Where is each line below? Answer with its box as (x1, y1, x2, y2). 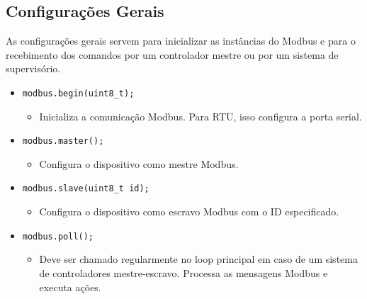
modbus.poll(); (22, 231, 94, 242)
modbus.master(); (22, 136, 104, 147)
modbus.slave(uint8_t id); (22, 184, 149, 194)
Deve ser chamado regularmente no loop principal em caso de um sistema (39, 252, 358, 266)
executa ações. (39, 279, 101, 294)
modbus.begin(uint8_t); (22, 88, 135, 98)
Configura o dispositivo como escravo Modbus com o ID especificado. (39, 204, 339, 219)
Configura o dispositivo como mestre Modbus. (39, 156, 239, 171)
